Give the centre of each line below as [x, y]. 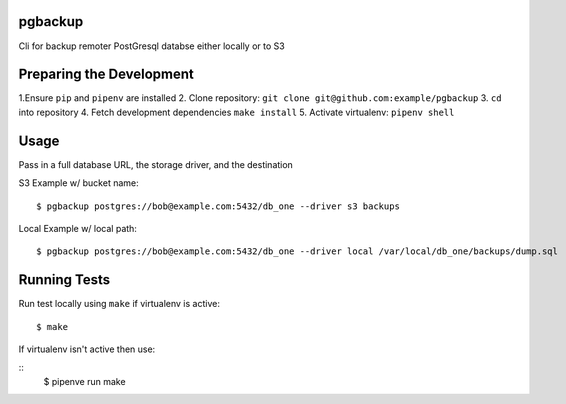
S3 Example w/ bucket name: [78, 183]
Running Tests [64, 280]
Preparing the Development [106, 74]
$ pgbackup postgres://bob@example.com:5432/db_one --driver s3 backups [218, 206]
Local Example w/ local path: [77, 228]
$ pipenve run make [84, 381]
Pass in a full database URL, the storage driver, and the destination [156, 164]
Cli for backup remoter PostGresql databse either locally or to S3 [151, 46]
